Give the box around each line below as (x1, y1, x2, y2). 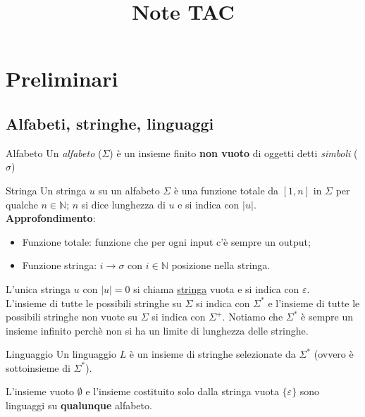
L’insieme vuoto (6, 384, 75, 399)
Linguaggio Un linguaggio (6, 347, 116, 361)
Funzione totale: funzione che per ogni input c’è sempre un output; (22, 234, 311, 249)
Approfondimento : (6, 211, 96, 225)
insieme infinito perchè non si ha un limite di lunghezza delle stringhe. (6, 323, 309, 337)
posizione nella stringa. (171, 258, 271, 273)
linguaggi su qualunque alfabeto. (6, 398, 152, 413)
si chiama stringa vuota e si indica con (133, 281, 299, 296)
